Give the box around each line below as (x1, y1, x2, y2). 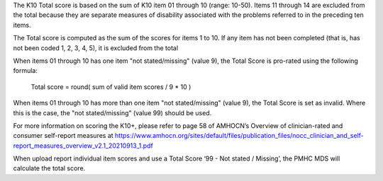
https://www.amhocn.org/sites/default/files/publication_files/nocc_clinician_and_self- (114, 132, 365, 140)
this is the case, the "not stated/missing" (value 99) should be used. (13, 108, 212, 117)
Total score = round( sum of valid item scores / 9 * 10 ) (30, 82, 191, 91)
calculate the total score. (13, 164, 86, 173)
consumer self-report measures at (13, 132, 113, 140)
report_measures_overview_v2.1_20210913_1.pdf (13, 141, 154, 150)
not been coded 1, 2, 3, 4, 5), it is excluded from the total (13, 43, 179, 52)
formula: (13, 66, 38, 75)
